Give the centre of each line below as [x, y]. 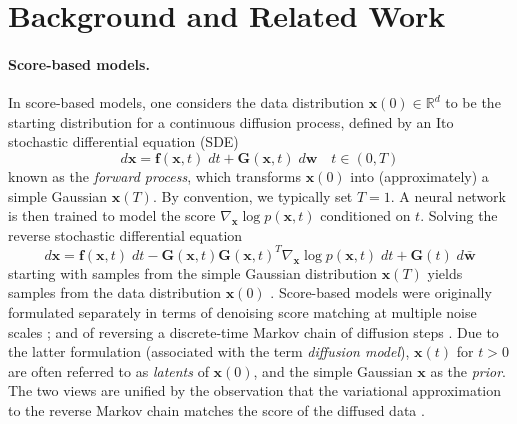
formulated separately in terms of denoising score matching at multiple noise [242, 312]
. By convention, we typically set [252, 195]
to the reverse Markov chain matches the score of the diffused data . [216, 409]
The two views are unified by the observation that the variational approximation [255, 390]
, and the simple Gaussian [333, 370]
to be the [473, 102]
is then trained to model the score [112, 215]
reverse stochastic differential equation [125, 234]
